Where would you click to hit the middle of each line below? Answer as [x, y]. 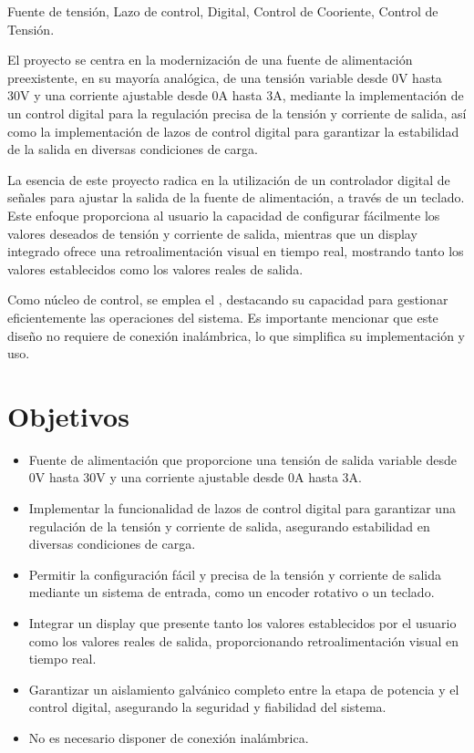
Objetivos [68, 415]
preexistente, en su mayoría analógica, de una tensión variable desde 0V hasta [225, 77]
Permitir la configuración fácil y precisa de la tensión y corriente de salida [235, 574]
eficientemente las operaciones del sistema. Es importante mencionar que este [223, 317]
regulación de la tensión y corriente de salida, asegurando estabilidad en [229, 526]
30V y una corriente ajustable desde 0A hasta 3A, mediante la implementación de [236, 95]
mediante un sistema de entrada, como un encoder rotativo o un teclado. [232, 592]
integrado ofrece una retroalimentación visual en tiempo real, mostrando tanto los [236, 251]
